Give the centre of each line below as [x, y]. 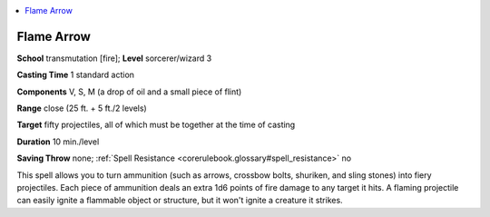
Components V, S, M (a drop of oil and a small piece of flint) [129, 92]
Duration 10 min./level [58, 142]
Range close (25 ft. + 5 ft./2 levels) [82, 108]
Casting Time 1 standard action [76, 75]
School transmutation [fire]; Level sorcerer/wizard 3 [114, 58]
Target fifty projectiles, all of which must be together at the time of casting [156, 125]
